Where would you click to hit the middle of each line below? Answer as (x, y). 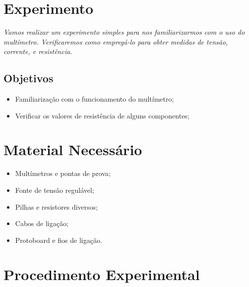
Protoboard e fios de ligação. (59, 240)
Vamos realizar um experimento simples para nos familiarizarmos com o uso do (124, 32)
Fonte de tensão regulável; (55, 190)
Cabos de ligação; (42, 223)
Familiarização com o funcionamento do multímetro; (94, 99)
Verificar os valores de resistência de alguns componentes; (102, 115)
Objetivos (29, 78)
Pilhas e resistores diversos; (57, 206)
